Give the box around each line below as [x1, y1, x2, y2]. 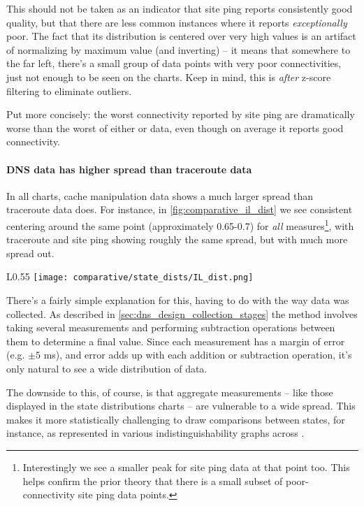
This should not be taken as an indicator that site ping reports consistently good [6, 1, 353, 15]
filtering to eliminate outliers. [6, 83, 132, 98]
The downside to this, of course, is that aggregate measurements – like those [6, 384, 333, 399]
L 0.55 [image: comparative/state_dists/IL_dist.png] [6, 269, 254, 284]
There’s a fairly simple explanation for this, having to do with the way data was [6, 293, 349, 308]
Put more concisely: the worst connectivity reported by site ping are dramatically [6, 107, 355, 122]
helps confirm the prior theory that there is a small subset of [22, 473, 283, 488]
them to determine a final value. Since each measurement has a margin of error [6, 333, 345, 348]
